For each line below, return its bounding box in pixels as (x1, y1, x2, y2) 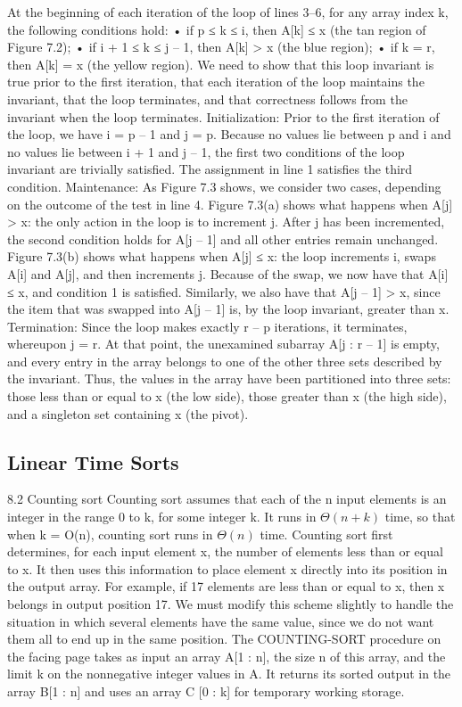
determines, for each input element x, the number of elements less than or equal (7, 542, 443, 561)
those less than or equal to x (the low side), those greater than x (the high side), (7, 387, 447, 406)
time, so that (384, 507, 456, 526)
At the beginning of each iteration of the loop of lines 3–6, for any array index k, (7, 3, 449, 21)
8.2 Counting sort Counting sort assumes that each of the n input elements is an (7, 489, 447, 508)
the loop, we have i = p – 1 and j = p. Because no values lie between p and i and (7, 125, 451, 144)
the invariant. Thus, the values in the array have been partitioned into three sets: (7, 369, 451, 388)
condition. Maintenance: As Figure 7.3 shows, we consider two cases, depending (7, 177, 441, 195)
